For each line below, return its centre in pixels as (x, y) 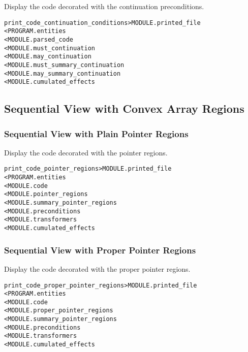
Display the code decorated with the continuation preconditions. (104, 6)
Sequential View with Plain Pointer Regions (96, 133)
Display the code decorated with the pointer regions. (86, 152)
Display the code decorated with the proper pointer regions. (97, 268)
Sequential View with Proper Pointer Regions (100, 250)
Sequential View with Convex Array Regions (124, 108)
